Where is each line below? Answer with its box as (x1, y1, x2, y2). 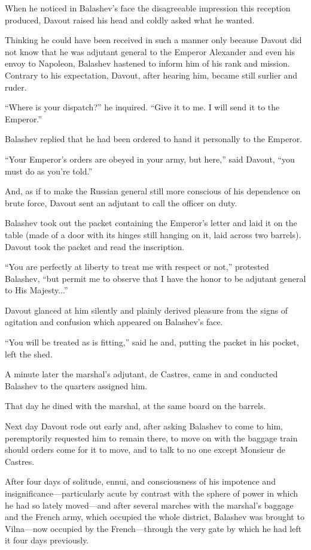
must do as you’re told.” (5, 164, 93, 177)
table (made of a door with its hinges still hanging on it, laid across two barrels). (5, 228, 301, 241)
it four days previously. (5, 534, 89, 546)
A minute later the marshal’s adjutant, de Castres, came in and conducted (5, 368, 278, 380)
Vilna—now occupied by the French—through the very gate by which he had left (5, 522, 302, 534)
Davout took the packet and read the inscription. (5, 240, 185, 253)
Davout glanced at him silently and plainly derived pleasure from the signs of (5, 303, 288, 316)
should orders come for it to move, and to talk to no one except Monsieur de (5, 443, 285, 456)
